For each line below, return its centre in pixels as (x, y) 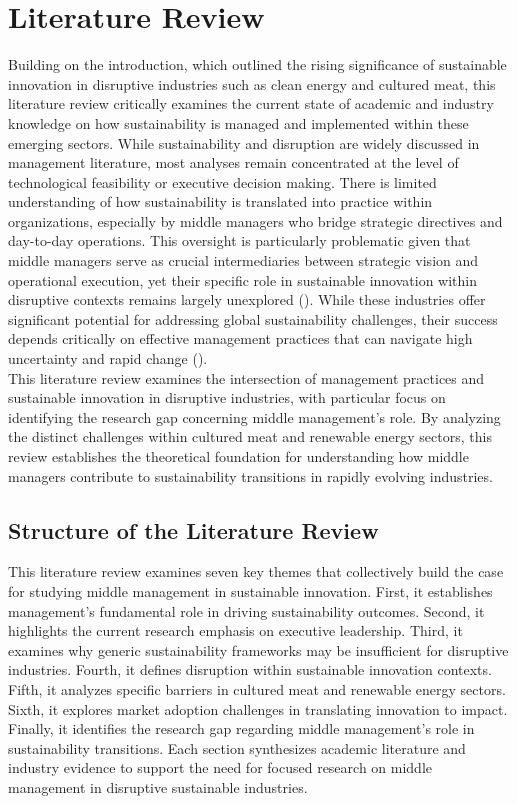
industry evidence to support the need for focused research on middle (220, 767)
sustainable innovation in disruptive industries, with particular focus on (227, 397)
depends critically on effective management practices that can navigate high (240, 338)
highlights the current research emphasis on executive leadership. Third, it (235, 630)
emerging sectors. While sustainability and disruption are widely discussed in (244, 142)
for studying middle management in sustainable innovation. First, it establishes (250, 590)
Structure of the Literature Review (193, 529)
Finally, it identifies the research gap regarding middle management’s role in (241, 728)
